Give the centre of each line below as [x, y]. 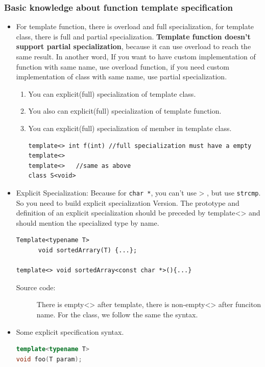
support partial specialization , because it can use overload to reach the [134, 46]
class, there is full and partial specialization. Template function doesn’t [133, 36]
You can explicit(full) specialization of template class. [112, 93]
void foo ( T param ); [49, 359]
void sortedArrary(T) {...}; [88, 250]
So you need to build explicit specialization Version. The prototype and [128, 202]
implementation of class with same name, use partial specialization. [122, 77]
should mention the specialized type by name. [88, 222]
